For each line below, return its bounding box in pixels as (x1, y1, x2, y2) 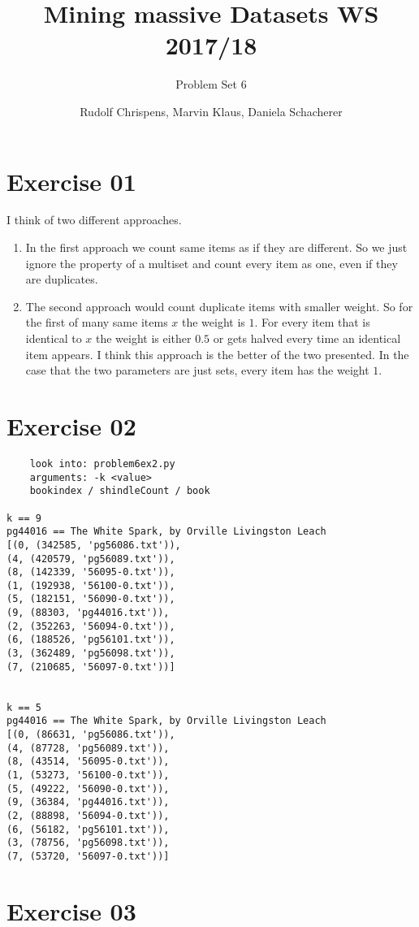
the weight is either (95, 330, 192, 346)
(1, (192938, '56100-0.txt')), (6, 579, 175, 591)
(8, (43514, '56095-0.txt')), (6, 756, 170, 768)
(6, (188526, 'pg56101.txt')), (6, 634, 175, 646)
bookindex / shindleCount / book (29, 485, 210, 497)
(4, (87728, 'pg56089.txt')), (6, 742, 170, 754)
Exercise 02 (6, 409, 136, 442)
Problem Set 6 (175, 76, 247, 93)
